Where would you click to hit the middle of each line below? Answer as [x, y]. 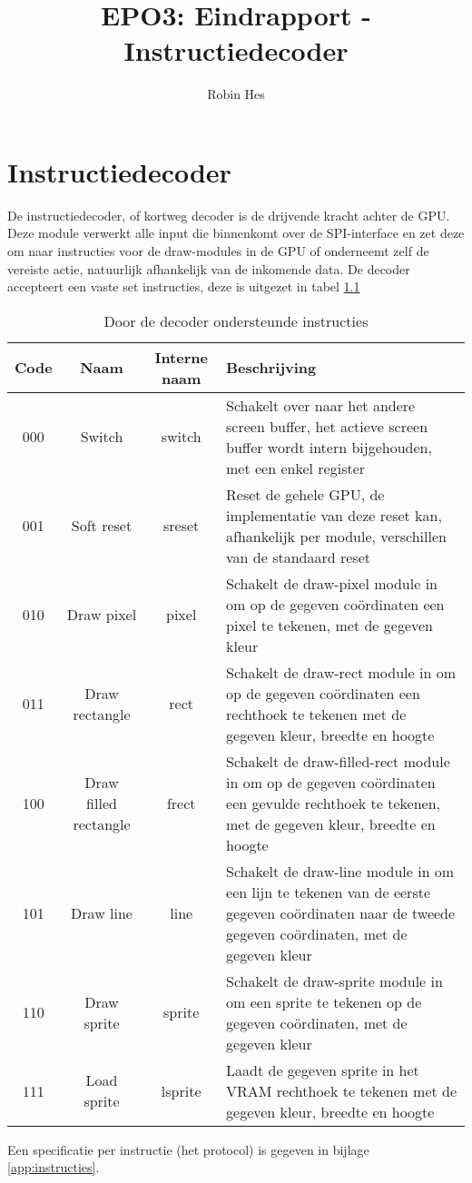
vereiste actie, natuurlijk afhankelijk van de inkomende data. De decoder [209, 268]
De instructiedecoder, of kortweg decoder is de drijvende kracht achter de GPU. [229, 215]
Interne [181, 357]
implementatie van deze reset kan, [334, 515]
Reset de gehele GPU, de [305, 494]
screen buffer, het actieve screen [327, 426]
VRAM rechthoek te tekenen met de [342, 1090]
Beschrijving [271, 368]
